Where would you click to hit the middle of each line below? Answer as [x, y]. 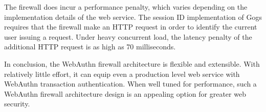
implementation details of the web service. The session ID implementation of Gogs [133, 17]
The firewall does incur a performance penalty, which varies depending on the [126, 7]
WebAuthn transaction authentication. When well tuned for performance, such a [130, 84]
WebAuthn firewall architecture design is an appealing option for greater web [125, 93]
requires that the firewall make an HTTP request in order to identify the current [131, 27]
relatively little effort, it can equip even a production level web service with [122, 74]
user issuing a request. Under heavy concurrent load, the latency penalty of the [128, 36]
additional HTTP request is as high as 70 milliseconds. [90, 47]
